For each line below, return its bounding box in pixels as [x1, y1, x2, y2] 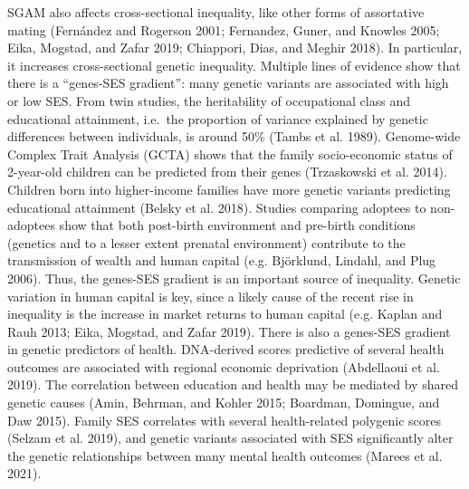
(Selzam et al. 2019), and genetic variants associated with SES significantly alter [7, 428, 454, 447]
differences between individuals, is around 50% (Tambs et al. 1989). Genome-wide [7, 127, 461, 146]
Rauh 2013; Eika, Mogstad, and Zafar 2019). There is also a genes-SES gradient [7, 321, 451, 340]
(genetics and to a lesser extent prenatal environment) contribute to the [7, 233, 406, 252]
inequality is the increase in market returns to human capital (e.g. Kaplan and [7, 304, 443, 323]
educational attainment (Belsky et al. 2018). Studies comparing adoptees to [7, 197, 426, 216]
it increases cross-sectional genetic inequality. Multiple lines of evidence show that [7, 55, 461, 74]
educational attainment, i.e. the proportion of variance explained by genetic [7, 109, 428, 128]
